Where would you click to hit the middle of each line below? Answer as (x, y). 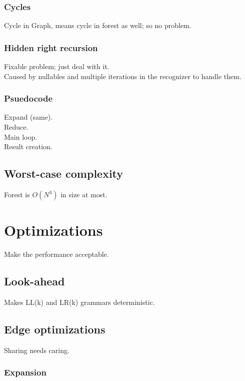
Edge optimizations (55, 329)
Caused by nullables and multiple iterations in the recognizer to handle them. (123, 76)
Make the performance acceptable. (56, 254)
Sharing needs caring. (37, 350)
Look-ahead (34, 281)
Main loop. (21, 136)
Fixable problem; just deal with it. (57, 66)
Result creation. (28, 146)
